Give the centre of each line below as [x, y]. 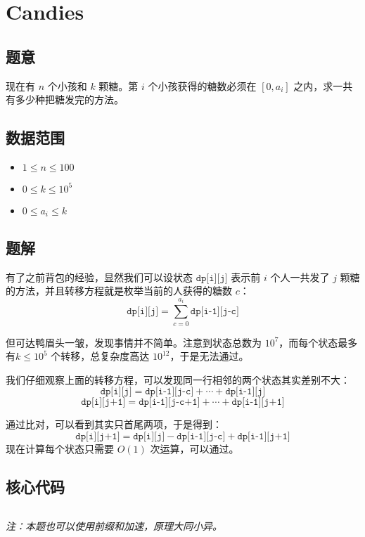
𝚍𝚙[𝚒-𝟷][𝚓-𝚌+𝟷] [169, 402]
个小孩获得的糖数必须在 [202, 85]
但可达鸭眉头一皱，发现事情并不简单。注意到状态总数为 [134, 342]
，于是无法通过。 [209, 356]
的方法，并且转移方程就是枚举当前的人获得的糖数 [119, 291]
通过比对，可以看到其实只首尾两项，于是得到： [114, 424]
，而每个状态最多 [318, 342]
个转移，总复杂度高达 [100, 356]
